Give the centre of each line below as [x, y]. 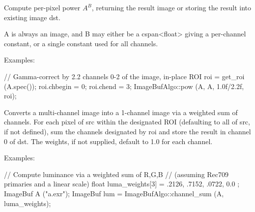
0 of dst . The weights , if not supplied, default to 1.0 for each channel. [108, 141]
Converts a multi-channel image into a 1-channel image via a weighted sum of [121, 112]
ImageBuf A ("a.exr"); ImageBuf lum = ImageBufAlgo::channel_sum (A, [114, 193]
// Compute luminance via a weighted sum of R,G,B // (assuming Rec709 [116, 174]
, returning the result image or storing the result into [171, 7]
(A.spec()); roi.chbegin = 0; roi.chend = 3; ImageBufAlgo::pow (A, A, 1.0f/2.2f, [124, 86]
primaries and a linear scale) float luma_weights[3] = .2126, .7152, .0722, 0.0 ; [122, 184]
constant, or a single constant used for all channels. [81, 43]
